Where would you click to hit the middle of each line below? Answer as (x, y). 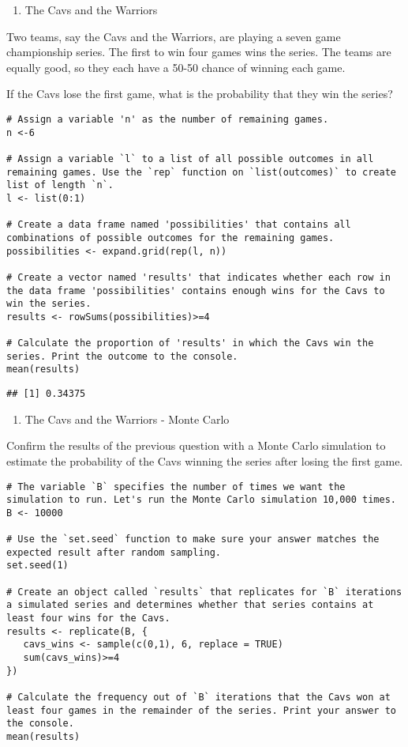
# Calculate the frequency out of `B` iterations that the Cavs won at (198, 698)
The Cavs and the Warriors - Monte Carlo (127, 419)
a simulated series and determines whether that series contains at (190, 605)
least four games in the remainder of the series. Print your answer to (201, 710)
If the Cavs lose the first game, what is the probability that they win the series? (200, 94)
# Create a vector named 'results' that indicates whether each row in (198, 277)
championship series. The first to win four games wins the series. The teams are (199, 52)
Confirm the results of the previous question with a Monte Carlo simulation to (196, 445)
